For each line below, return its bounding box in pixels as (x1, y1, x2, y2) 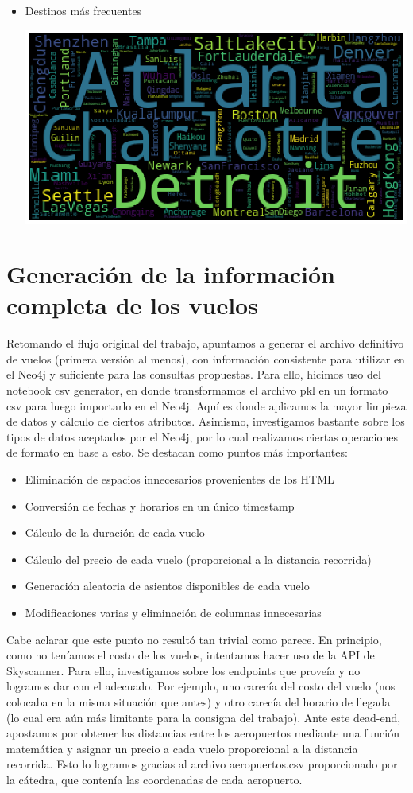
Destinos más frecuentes (25, 2, 142, 18)
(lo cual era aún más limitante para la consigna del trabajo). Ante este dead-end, (6, 709, 401, 725)
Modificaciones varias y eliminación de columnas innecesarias (25, 604, 322, 620)
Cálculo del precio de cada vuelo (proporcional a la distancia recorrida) (25, 550, 372, 567)
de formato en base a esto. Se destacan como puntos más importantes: (6, 444, 348, 461)
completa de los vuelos (6, 289, 258, 321)
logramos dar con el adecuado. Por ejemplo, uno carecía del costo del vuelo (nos (6, 678, 396, 694)
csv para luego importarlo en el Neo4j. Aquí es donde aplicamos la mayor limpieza (6, 397, 407, 414)
